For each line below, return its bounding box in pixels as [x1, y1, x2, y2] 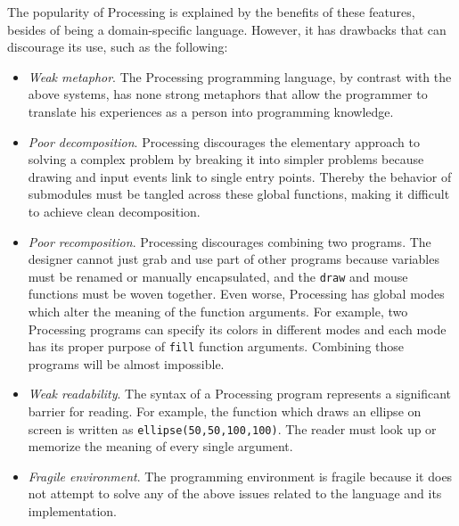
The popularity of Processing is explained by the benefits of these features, [7, 3, 415, 21]
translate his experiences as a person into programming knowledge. [28, 102, 394, 120]
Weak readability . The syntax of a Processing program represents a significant [28, 384, 452, 403]
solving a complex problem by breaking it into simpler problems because [28, 150, 424, 168]
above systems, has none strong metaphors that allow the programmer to [28, 85, 428, 103]
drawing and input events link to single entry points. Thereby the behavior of [28, 167, 452, 185]
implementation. [28, 502, 117, 521]
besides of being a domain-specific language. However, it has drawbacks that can [7, 20, 447, 38]
